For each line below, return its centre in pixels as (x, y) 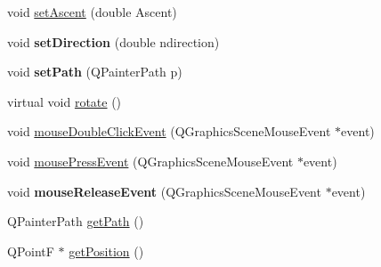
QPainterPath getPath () (76, 221)
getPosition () (106, 251)
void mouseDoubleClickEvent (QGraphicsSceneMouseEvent (169, 131)
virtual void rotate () (65, 101)
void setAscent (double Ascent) (92, 12)
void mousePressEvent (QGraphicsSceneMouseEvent (150, 161)
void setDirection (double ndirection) (113, 41)
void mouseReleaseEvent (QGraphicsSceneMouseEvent (164, 191)
